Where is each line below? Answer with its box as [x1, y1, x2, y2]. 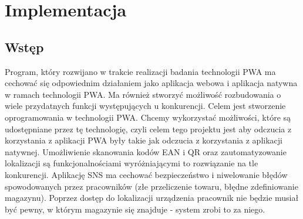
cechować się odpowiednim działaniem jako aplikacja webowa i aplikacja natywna [5, 77, 298, 89]
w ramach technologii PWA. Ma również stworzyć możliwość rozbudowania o [5, 88, 281, 100]
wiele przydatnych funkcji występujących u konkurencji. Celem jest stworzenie [5, 100, 286, 112]
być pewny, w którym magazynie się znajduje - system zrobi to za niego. [5, 203, 265, 215]
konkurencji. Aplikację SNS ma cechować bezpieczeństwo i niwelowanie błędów [5, 168, 288, 180]
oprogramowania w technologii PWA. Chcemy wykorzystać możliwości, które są [5, 111, 291, 123]
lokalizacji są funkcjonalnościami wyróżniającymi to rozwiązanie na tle [5, 157, 258, 169]
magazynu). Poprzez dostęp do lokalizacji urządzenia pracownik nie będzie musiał [5, 191, 299, 204]
